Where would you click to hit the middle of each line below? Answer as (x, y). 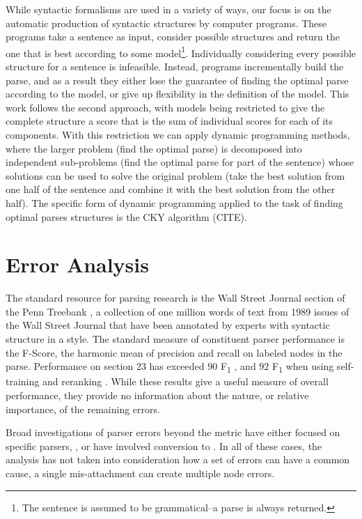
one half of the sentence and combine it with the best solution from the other (171, 189)
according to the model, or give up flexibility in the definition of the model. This (178, 94)
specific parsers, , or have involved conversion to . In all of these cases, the (164, 446)
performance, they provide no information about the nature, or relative (157, 395)
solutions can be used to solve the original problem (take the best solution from (175, 175)
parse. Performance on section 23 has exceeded (105, 366)
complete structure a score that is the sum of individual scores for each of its (170, 121)
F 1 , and (238, 367)
